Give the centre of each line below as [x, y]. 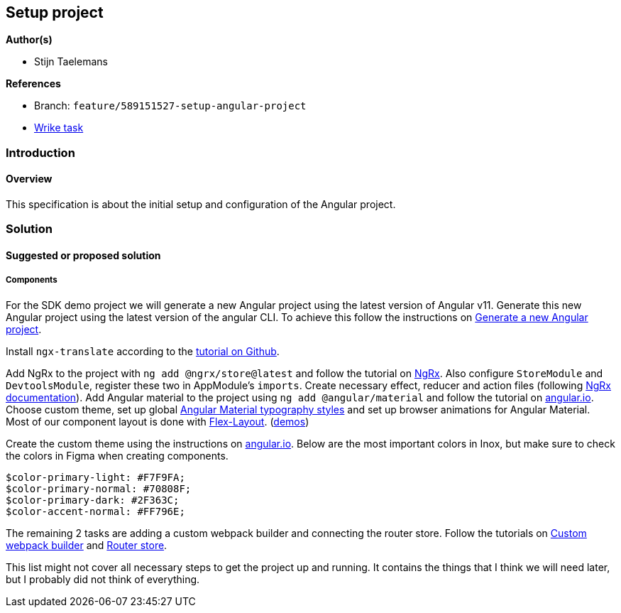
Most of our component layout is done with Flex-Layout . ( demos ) [158, 421]
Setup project [55, 12]
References [33, 84]
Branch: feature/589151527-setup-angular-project [170, 106]
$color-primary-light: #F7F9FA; [95, 477]
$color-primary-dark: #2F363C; [93, 500]
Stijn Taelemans [71, 62]
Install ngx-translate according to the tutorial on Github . [143, 351]
